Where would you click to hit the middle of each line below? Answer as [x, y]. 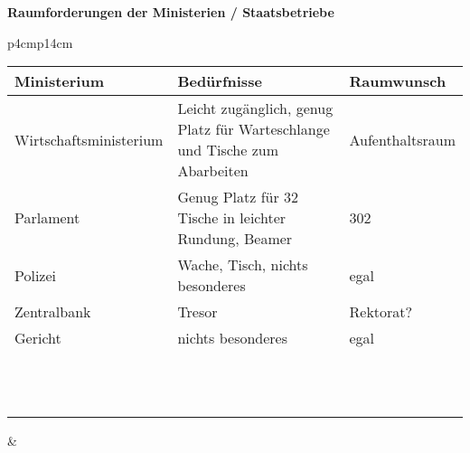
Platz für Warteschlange [254, 129]
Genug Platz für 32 [238, 197]
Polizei [36, 275]
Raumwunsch [398, 81]
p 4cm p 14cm [40, 42]
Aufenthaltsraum [402, 139]
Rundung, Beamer [235, 239]
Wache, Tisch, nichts [243, 265]
